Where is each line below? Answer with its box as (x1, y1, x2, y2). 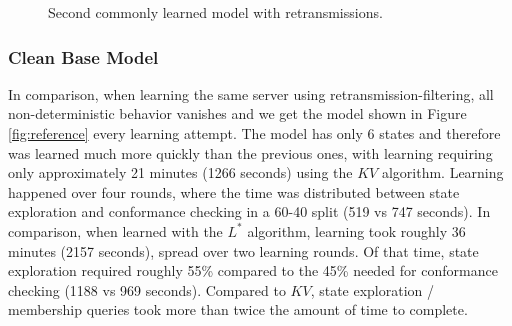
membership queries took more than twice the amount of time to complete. (8, 299, 468, 320)
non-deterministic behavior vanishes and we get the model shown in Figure (8, 103, 467, 124)
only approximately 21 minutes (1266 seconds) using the (8, 162, 353, 183)
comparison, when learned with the (8, 220, 223, 241)
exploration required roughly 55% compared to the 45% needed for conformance (8, 260, 498, 281)
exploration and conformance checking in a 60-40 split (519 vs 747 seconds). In (8, 201, 491, 222)
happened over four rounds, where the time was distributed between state (8, 181, 460, 202)
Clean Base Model (8, 44, 159, 69)
